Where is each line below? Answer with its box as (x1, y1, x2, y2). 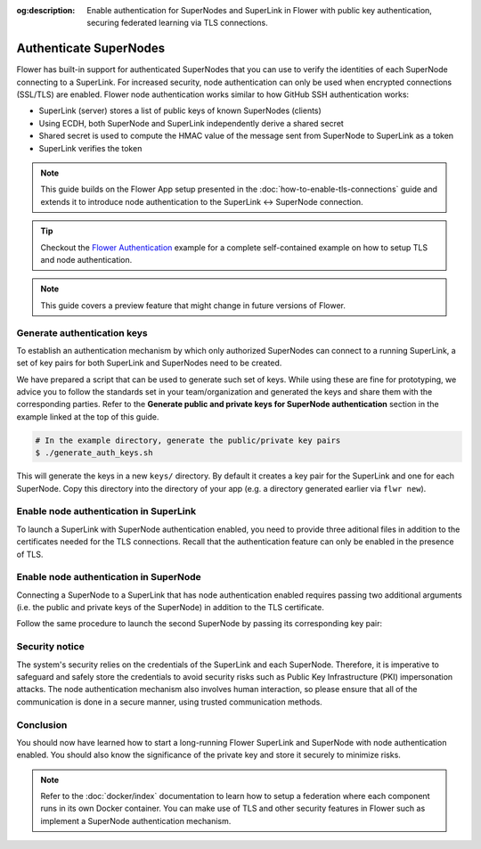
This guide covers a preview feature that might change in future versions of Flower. (40, 299, 346, 311)
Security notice (16, 641, 85, 653)
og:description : (16, 5, 76, 15)
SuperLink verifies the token (38, 143, 143, 153)
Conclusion (16, 718, 68, 731)
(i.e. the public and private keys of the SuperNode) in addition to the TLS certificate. (16, 602, 324, 613)
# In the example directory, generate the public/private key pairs (35, 435, 341, 445)
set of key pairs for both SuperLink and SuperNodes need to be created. (16, 357, 282, 369)
